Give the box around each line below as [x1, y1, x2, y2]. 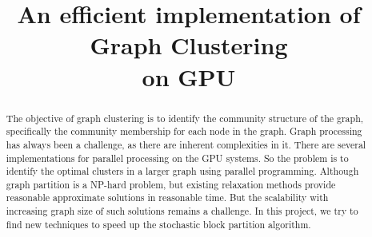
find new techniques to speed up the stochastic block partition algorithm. [6, 217, 311, 231]
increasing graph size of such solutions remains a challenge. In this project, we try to [6, 204, 358, 218]
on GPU [142, 60, 236, 93]
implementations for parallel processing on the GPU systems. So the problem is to [6, 151, 349, 164]
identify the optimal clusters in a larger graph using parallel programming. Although [6, 164, 359, 178]
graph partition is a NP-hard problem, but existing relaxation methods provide [6, 177, 336, 191]
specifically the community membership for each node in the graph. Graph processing [6, 124, 362, 138]
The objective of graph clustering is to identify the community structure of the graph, [6, 111, 364, 124]
